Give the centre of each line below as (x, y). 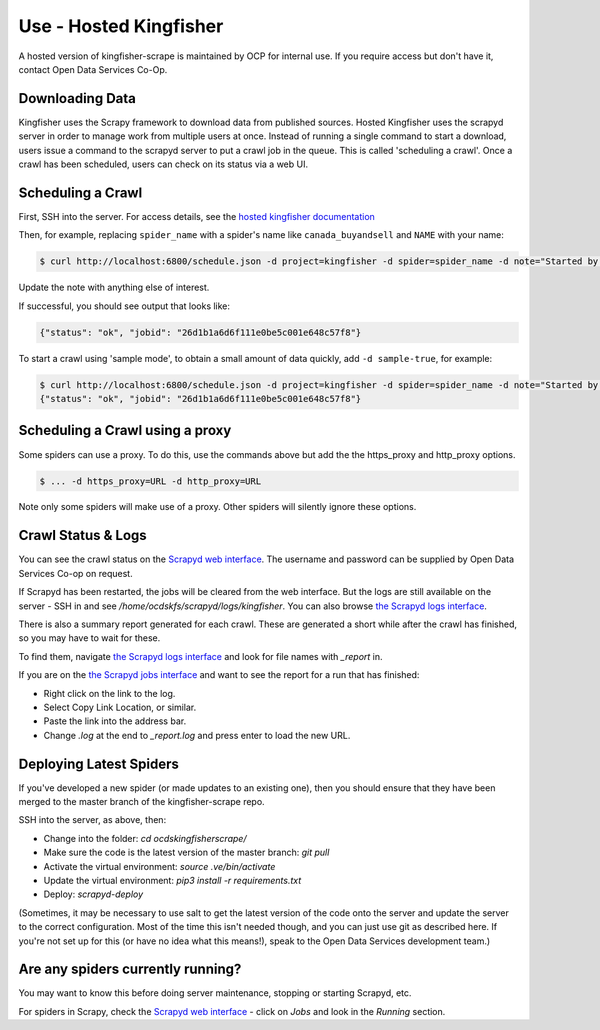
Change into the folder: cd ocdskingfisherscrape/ (145, 838)
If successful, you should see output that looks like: (124, 306)
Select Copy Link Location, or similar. (120, 707)
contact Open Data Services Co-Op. (93, 69)
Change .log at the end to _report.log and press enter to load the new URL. (197, 735)
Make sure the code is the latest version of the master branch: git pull (186, 852)
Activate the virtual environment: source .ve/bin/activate (159, 866)
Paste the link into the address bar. (115, 721)
